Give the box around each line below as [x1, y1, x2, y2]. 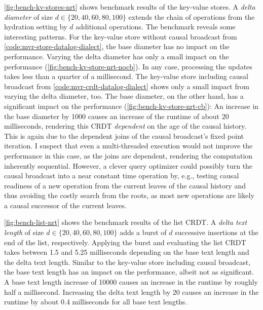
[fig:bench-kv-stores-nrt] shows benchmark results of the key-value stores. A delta [4, 2, 255, 12]
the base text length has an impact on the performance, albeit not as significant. [4, 266, 254, 277]
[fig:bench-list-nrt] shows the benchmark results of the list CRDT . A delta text [4, 217, 247, 227]
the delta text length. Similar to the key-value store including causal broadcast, [4, 256, 251, 267]
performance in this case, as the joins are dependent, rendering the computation [4, 150, 253, 161]
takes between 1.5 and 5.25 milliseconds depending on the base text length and [4, 247, 249, 257]
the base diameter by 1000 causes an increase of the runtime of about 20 [4, 110, 229, 121]
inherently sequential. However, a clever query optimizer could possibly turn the [4, 160, 253, 171]
